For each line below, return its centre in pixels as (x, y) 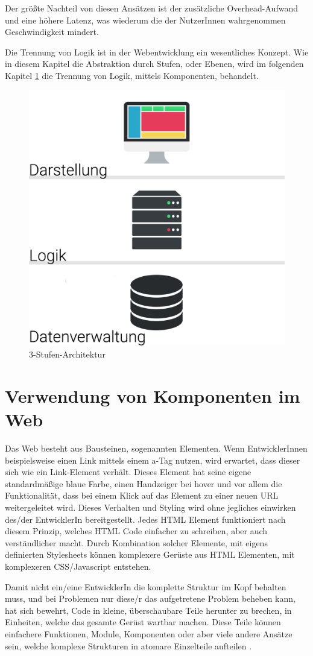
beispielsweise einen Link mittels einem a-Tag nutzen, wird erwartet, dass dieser (153, 460)
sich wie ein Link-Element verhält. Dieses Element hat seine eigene (128, 472)
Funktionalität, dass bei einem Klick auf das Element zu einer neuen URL (142, 495)
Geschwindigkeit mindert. (52, 32)
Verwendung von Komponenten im (153, 395)
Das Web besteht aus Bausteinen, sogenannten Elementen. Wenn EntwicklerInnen (156, 448)
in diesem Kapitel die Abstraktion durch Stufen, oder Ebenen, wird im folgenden (154, 64)
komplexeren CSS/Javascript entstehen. (78, 566)
